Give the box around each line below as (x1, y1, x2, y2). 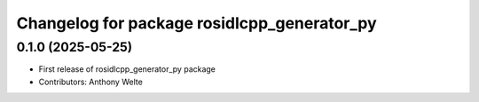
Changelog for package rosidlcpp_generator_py (16, 13, 377, 33)
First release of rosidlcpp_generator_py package (38, 64, 216, 75)
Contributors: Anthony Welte (38, 76, 144, 87)
